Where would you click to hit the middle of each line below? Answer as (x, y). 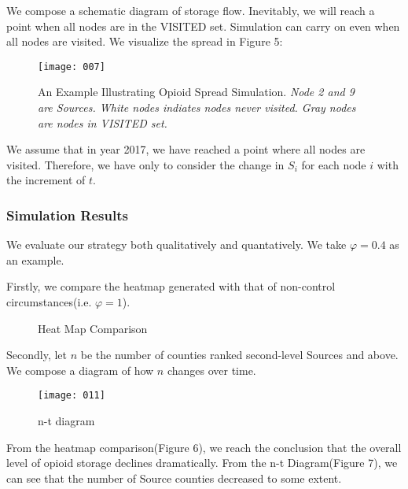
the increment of (46, 180)
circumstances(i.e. (49, 302)
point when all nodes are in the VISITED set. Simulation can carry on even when (203, 26)
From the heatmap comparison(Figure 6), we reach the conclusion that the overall (204, 447)
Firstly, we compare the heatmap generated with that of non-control (171, 286)
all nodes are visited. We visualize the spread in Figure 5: (145, 41)
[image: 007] (72, 67)
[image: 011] (72, 396)
